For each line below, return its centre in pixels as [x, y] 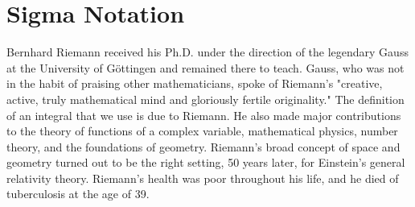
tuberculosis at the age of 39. [78, 194]
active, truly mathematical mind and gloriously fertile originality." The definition [205, 99]
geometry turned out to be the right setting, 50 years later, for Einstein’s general [206, 162]
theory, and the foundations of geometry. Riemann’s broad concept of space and [203, 146]
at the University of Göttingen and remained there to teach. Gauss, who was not [205, 67]
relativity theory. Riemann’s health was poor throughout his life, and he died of [203, 178]
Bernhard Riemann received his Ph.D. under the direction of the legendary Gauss [207, 52]
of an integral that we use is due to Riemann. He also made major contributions [204, 115]
